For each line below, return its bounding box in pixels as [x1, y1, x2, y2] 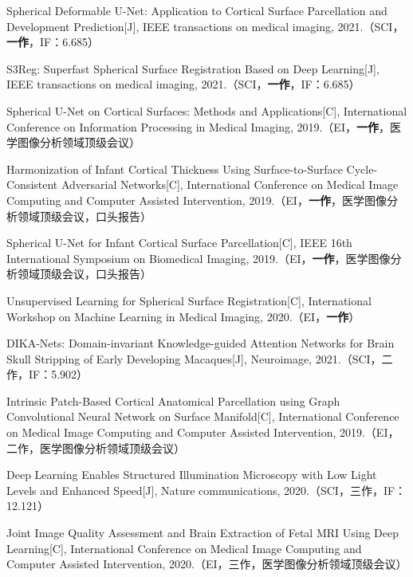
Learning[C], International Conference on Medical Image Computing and [6, 540, 362, 556]
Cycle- [346, 160, 378, 177]
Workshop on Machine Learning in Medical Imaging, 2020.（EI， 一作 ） [6, 308, 360, 324]
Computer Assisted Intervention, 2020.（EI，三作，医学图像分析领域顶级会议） [6, 555, 407, 572]
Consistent [6, 176, 58, 193]
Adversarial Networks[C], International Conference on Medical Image [61, 176, 399, 193]
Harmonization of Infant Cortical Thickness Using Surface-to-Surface [6, 160, 343, 177]
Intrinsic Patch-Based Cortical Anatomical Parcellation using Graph [6, 392, 340, 409]
